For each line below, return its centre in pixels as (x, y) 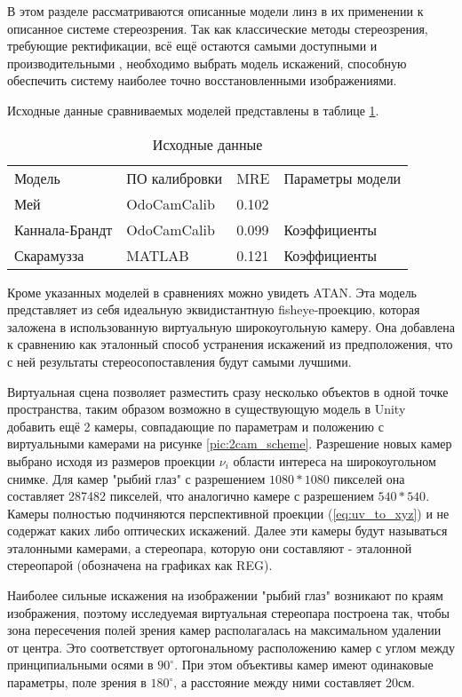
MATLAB (158, 255)
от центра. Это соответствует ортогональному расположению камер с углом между (231, 647)
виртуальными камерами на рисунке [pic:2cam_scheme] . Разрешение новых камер (230, 444)
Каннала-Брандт (64, 229)
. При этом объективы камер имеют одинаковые (304, 665)
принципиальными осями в (80, 665)
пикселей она (369, 478)
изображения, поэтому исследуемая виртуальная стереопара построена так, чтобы (228, 612)
